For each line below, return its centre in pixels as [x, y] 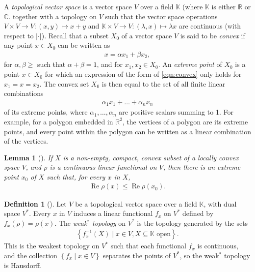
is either [224, 6]
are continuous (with [210, 26]
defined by [198, 213]
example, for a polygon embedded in [59, 121]
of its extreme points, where [46, 112]
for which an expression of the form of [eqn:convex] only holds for [143, 74]
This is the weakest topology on [52, 246]
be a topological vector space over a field [136, 203]
